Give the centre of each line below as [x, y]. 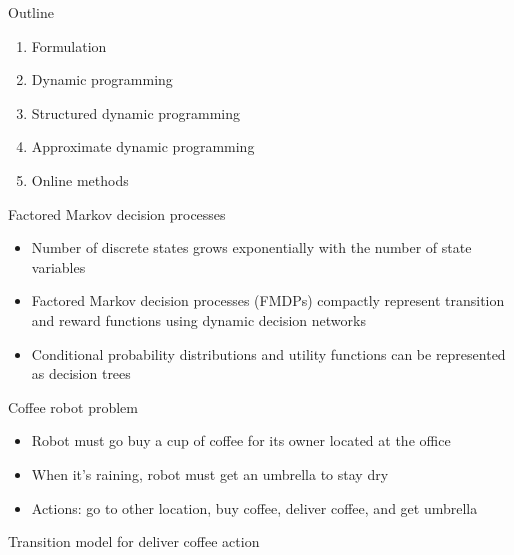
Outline [31, 12]
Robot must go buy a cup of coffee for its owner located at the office [241, 440]
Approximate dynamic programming [143, 146]
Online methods [80, 179]
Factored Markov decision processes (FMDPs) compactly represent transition [268, 300]
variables [58, 266]
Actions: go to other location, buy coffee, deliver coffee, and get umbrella [254, 507]
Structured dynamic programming [136, 112]
